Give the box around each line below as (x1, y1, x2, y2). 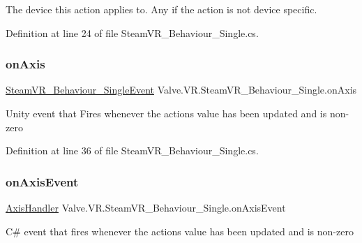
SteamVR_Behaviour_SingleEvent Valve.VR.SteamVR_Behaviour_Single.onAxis (6, 82, 357, 97)
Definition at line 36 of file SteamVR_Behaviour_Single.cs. (6, 143, 259, 158)
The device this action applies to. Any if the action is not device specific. (6, 2, 317, 16)
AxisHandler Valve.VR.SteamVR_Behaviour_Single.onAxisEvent (6, 200, 286, 214)
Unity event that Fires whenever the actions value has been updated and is (6, 106, 327, 120)
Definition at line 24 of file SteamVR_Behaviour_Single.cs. (6, 25, 259, 40)
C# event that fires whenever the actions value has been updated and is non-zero (6, 223, 354, 238)
